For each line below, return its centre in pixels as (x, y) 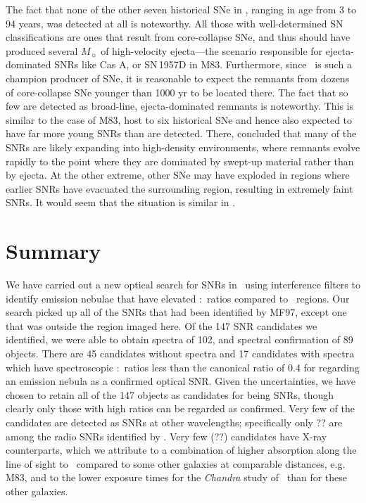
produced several (42, 50)
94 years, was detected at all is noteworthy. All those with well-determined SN (175, 23)
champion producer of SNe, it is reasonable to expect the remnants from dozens (178, 78)
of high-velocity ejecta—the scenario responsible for (212, 50)
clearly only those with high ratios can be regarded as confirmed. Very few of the (180, 408)
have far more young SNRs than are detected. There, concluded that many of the (181, 133)
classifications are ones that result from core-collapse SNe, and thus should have (178, 37)
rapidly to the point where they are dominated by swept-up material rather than (180, 161)
